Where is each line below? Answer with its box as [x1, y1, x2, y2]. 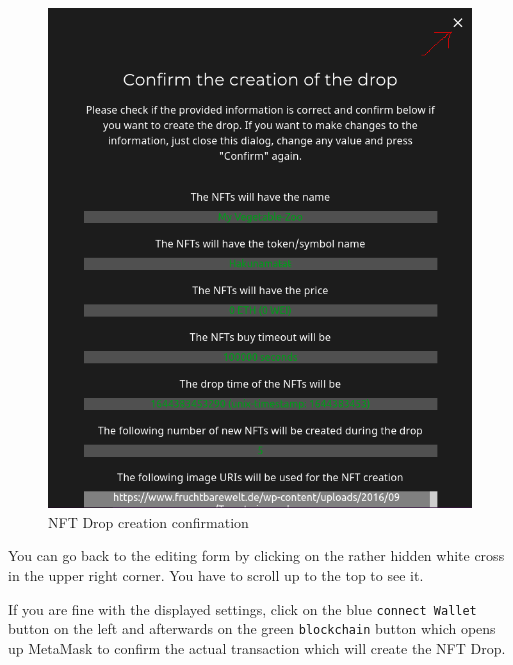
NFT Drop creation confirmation [48, 511, 249, 532]
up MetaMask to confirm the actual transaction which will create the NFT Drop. [8, 637, 506, 658]
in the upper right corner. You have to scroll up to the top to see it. [8, 564, 424, 585]
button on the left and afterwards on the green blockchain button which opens [8, 618, 496, 639]
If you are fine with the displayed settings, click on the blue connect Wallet [8, 598, 477, 619]
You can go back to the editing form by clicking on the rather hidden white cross [8, 545, 505, 566]
